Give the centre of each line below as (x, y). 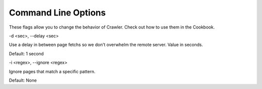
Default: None (23, 80)
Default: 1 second (26, 54)
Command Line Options (57, 13)
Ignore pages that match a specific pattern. (52, 71)
